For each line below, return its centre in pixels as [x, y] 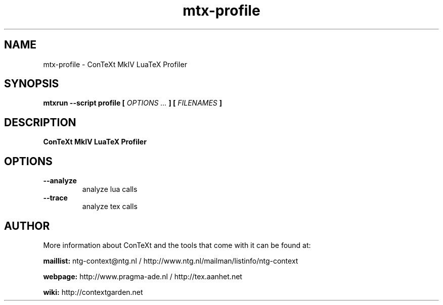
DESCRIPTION [40, 122]
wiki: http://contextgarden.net [93, 292]
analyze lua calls [110, 189]
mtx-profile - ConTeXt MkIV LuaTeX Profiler [115, 64]
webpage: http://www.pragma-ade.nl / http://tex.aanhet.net [143, 276]
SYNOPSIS [32, 84]
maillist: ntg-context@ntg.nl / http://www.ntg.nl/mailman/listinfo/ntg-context [171, 261]
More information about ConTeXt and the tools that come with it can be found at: [177, 245]
